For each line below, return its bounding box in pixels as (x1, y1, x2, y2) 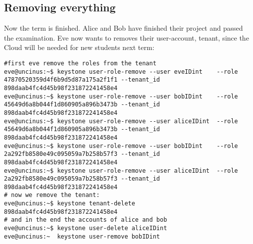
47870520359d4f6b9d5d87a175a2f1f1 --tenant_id (4, 76, 160, 84)
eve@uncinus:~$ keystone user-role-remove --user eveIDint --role (4, 68, 238, 75)
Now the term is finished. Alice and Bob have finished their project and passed (4, 23, 243, 33)
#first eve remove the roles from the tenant (4, 59, 156, 67)
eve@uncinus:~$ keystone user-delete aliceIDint (4, 225, 167, 232)
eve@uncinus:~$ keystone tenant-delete (4, 200, 135, 207)
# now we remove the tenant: (4, 192, 100, 199)
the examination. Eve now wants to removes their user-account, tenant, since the (4, 32, 249, 43)
